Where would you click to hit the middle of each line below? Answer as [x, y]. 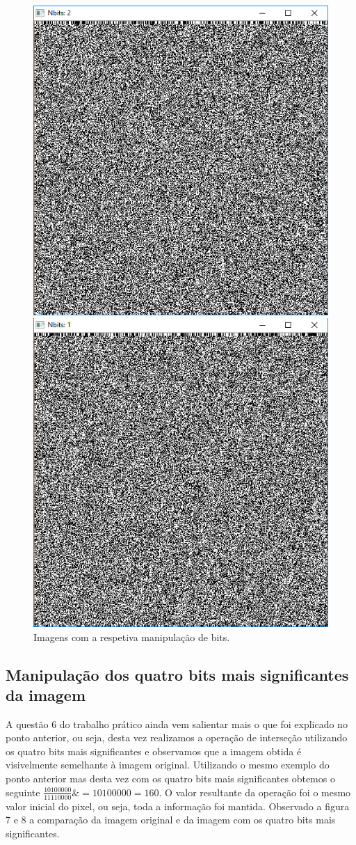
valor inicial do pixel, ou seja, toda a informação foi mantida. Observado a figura [178, 806]
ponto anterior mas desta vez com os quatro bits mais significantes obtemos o [170, 779]
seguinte [23, 792]
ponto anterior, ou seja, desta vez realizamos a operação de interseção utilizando [177, 737]
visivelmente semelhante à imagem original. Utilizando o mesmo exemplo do [168, 765]
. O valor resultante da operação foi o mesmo [255, 792]
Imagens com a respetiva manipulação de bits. [132, 637]
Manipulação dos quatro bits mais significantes [177, 674]
